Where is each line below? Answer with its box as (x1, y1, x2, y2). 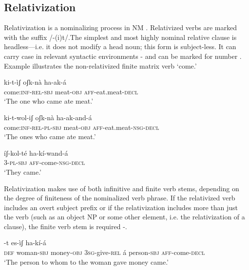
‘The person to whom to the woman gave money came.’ (4, 256, 169, 267)
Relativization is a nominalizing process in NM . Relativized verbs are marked (4, 22, 237, 33)
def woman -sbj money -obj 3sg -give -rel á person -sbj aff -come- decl (4, 247, 205, 257)
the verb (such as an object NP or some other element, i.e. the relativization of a (4, 212, 245, 222)
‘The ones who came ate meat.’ (4, 131, 96, 142)
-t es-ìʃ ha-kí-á (4, 237, 46, 248)
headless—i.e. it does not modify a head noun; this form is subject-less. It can (4, 41, 236, 52)
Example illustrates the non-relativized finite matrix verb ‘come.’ (4, 60, 197, 71)
